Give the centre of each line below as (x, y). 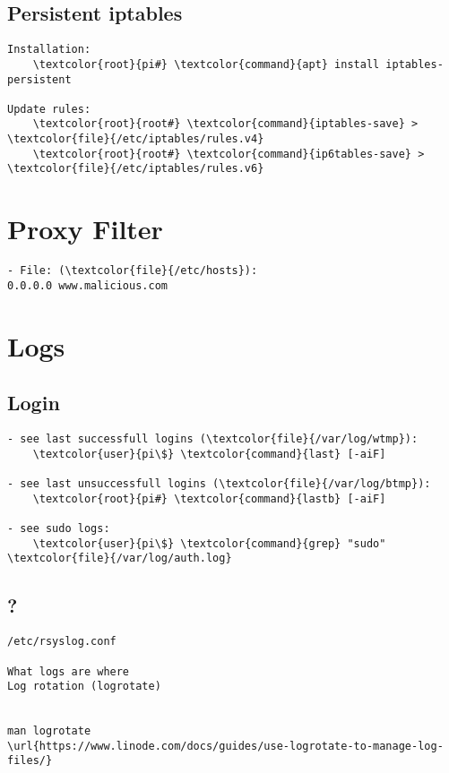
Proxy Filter (85, 229)
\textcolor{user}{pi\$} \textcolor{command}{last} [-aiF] (209, 454)
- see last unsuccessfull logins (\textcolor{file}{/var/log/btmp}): (219, 484)
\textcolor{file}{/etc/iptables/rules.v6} (136, 169)
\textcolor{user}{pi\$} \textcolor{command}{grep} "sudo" (209, 543)
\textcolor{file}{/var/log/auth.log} (120, 558)
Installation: (49, 50)
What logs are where (69, 671)
